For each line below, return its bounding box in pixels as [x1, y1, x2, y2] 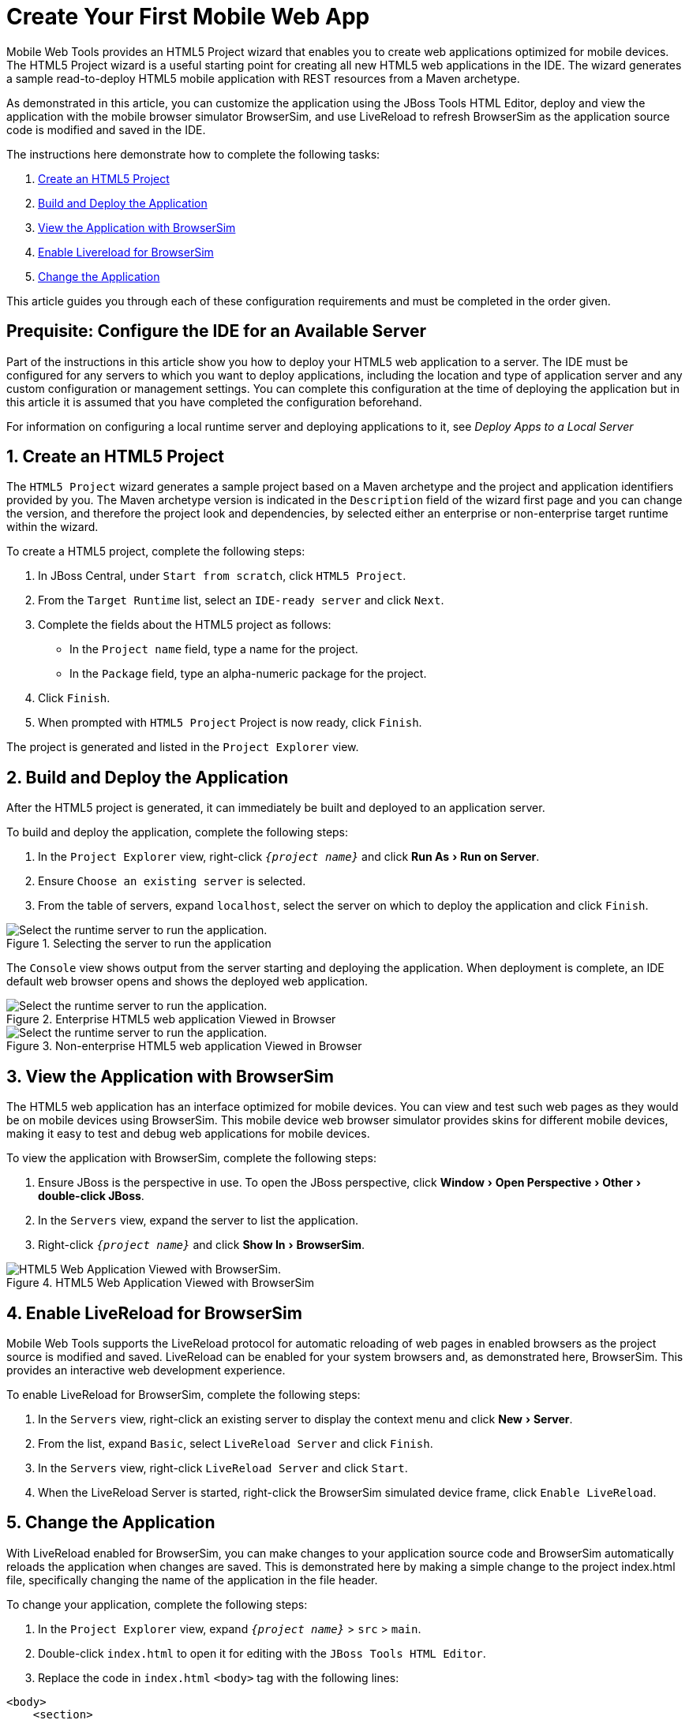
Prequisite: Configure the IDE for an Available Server [6, 321, 427, 342]
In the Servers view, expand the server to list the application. [38, 1213, 359, 1228]
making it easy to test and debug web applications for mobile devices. [6, 1127, 370, 1141]
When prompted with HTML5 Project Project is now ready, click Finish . [38, 716, 422, 730]
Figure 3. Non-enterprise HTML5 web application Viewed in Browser [6, 1039, 362, 1053]
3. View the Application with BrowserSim [6, 1066, 334, 1086]
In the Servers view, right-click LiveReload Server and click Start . [38, 1460, 408, 1475]
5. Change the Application [6, 1512, 215, 1533]
